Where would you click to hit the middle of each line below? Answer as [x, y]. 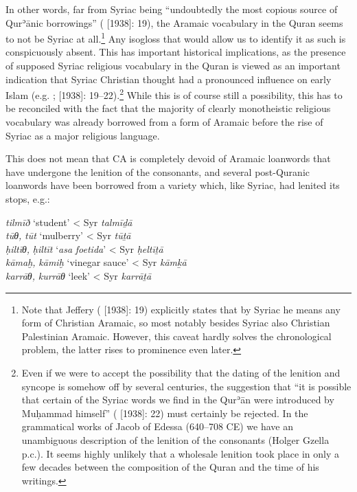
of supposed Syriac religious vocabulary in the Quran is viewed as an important [173, 66]
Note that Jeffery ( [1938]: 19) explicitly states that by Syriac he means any [181, 309]
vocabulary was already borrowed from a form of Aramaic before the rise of [164, 122]
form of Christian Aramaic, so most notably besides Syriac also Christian [176, 323]
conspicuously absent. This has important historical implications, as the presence [176, 52]
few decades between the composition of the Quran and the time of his [170, 467]
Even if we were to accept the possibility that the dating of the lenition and [181, 372]
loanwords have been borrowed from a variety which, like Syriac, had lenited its [173, 185]
